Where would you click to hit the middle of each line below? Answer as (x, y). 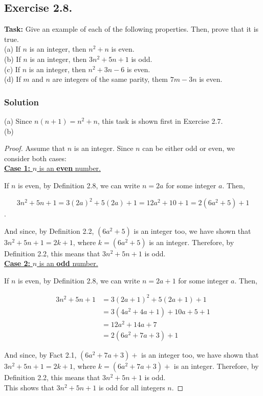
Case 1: (17, 168)
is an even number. (70, 168)
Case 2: (17, 263)
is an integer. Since (104, 148)
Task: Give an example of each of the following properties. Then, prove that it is (131, 29)
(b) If (13, 59)
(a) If (12, 49)
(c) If (12, 69)
